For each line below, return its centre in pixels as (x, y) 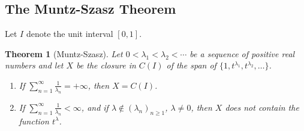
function (34, 121)
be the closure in (106, 65)
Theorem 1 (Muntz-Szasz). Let (64, 53)
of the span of (191, 65)
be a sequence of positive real (242, 53)
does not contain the (262, 107)
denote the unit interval (70, 34)
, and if (95, 107)
